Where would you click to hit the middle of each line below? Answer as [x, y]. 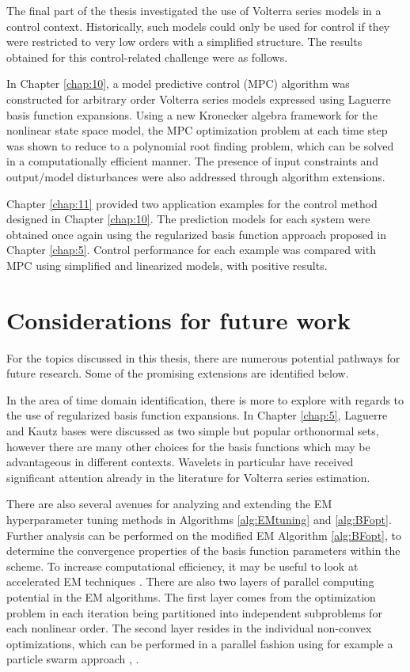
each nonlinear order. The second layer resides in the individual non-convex [189, 628]
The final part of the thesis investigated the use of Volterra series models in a [194, 10]
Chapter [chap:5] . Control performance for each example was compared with [191, 250]
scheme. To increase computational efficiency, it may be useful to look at [182, 566]
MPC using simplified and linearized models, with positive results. [167, 265]
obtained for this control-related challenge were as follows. [147, 57]
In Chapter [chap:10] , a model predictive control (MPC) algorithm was [178, 84]
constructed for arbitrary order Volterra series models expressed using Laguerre [199, 99]
